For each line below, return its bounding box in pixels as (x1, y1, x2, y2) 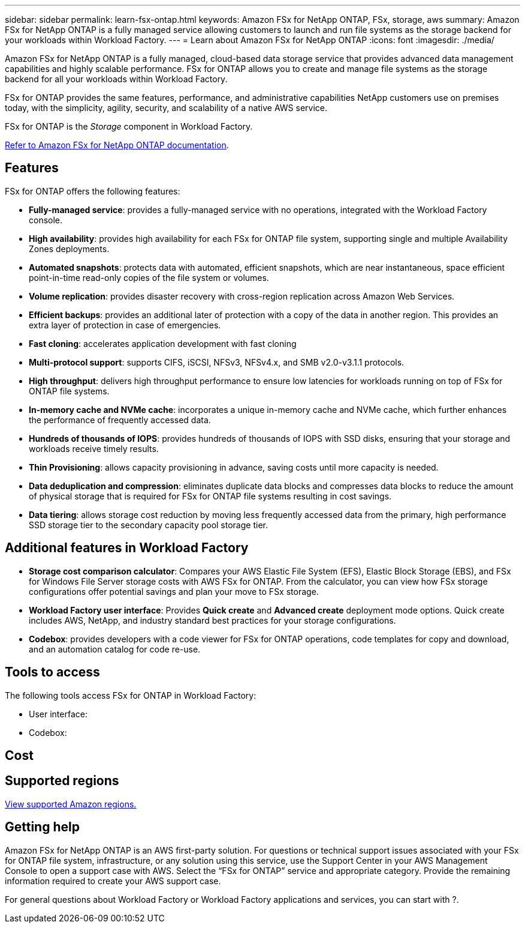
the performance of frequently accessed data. (29, 414, 211, 425)
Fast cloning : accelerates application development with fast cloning (29, 338, 297, 349)
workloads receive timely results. (29, 443, 159, 454)
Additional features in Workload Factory (5, 540, 249, 556)
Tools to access (5, 664, 100, 680)
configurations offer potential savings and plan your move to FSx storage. (29, 586, 319, 597)
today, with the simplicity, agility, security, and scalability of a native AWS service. (5, 103, 328, 113)
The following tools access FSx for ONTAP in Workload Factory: (5, 690, 257, 701)
